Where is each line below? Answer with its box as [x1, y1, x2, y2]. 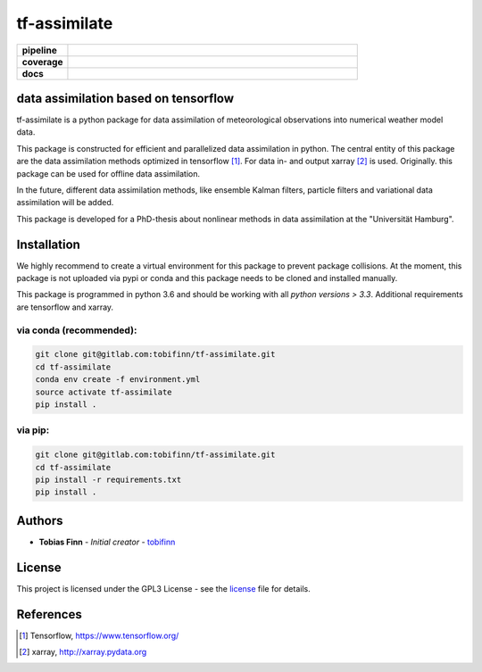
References [16, 607, 82, 622]
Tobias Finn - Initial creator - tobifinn [38, 536, 176, 547]
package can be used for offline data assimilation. [16, 168, 201, 178]
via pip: [16, 424, 50, 436]
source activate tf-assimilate [35, 386, 173, 397]
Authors [16, 513, 63, 528]
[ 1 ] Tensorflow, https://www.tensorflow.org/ [19, 630, 179, 641]
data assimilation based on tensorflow [16, 90, 235, 106]
